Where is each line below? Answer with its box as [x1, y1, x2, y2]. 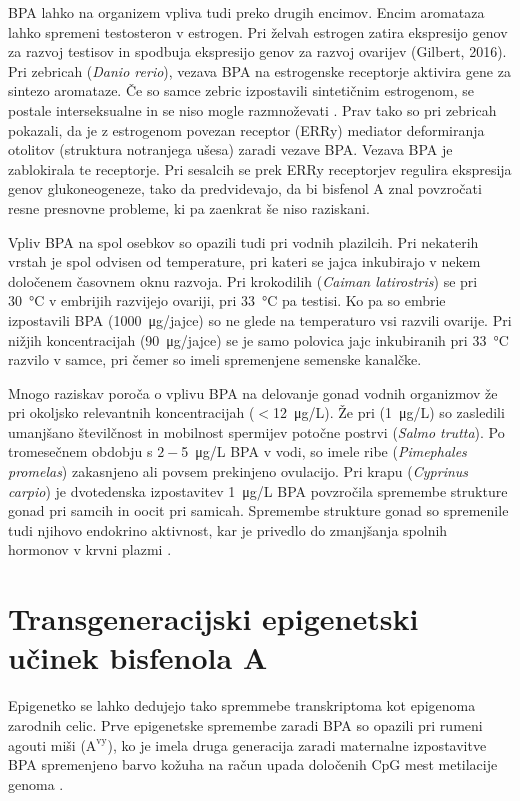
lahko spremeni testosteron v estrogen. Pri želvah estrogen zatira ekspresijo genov [8, 21, 508, 42]
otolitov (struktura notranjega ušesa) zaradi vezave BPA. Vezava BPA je [8, 139, 453, 160]
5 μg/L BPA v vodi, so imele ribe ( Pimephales [181, 441, 467, 462]
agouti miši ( [8, 734, 86, 755]
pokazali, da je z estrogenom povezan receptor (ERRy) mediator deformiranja [8, 119, 485, 140]
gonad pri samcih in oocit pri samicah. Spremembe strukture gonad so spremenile [8, 500, 509, 521]
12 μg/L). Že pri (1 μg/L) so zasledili [273, 402, 505, 423]
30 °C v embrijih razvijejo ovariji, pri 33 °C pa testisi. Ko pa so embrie [8, 290, 446, 311]
